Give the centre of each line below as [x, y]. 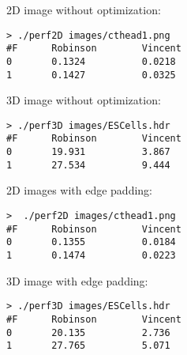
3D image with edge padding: [77, 280]
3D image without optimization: [84, 100]
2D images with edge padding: [79, 190]
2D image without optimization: [84, 9]
